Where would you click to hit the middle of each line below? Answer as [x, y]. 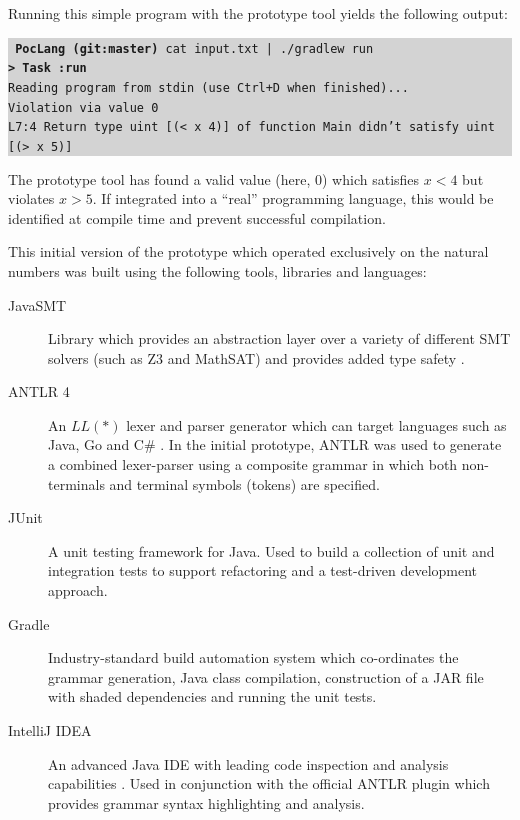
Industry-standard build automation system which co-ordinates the [253, 657]
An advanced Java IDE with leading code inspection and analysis [248, 763]
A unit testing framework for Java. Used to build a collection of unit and [271, 550]
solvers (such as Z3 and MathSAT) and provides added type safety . [256, 357]
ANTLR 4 [39, 391]
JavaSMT [37, 304]
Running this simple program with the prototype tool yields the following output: [258, 13]
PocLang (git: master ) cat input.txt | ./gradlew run [194, 48]
